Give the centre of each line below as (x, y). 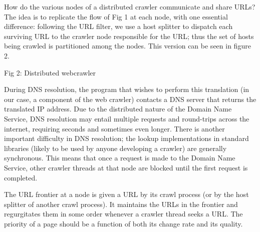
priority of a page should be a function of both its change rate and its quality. (123, 223)
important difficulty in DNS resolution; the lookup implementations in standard (126, 138)
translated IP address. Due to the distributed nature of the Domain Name (118, 109)
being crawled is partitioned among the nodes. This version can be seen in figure (127, 46)
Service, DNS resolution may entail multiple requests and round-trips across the (127, 118)
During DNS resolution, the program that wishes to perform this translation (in (127, 89)
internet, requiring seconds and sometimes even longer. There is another (114, 128)
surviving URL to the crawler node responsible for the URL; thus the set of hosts (129, 36)
